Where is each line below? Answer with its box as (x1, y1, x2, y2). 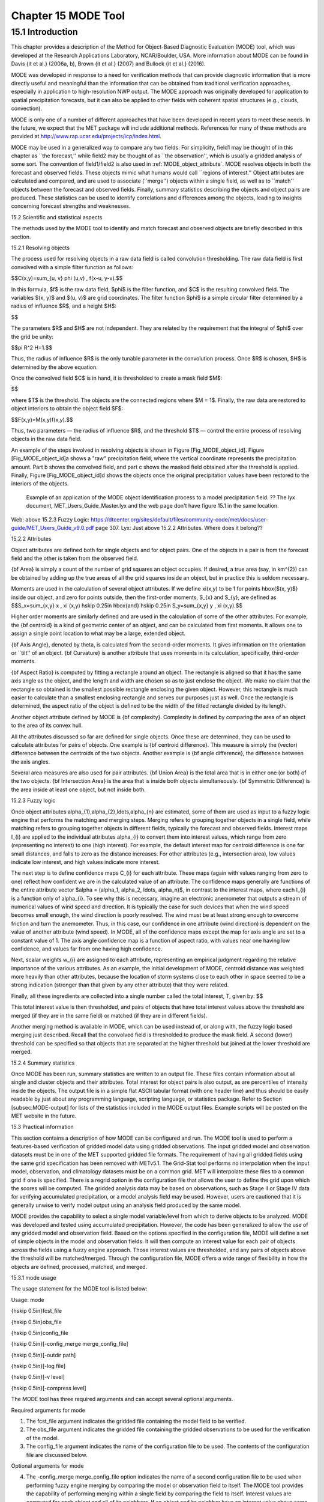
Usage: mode (11, 1296, 44, 1303)
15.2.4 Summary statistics (11, 1059, 75, 1066)
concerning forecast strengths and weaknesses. (11, 202, 131, 210)
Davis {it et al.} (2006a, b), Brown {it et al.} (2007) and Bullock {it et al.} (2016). (11, 60, 206, 67)
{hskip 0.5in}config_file (11, 1329, 68, 1336)
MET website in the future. (11, 1112, 77, 1119)
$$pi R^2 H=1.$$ (11, 344, 53, 351)
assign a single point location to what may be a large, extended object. (11, 630, 186, 637)
